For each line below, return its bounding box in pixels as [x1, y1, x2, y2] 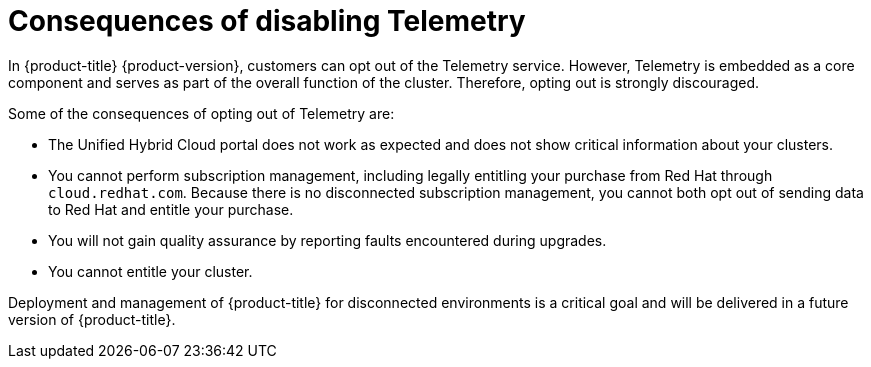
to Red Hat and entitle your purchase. [48, 200, 294, 218]
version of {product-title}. [8, 310, 176, 328]
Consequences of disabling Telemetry [8, 4, 526, 38]
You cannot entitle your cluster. [48, 262, 253, 280]
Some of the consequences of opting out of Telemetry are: [8, 104, 395, 122]
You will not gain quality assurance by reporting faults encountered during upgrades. [48, 231, 607, 249]
